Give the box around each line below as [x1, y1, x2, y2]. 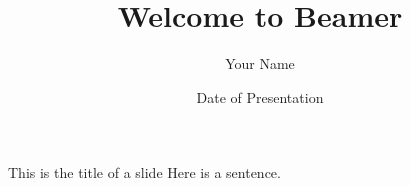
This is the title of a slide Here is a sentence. [8, 162, 281, 183]
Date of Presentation [196, 86, 324, 107]
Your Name [225, 53, 295, 74]
